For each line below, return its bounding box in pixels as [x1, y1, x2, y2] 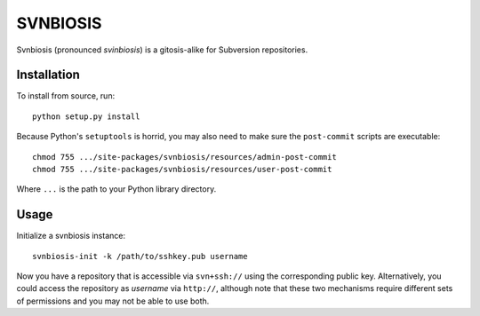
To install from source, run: [16, 91, 116, 101]
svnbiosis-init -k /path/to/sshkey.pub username [32, 251, 248, 261]
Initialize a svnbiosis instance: [16, 231, 126, 241]
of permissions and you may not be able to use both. [16, 296, 210, 306]
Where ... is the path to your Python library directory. [16, 184, 217, 194]
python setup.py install [32, 111, 140, 122]
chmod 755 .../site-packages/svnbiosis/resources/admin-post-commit [32, 152, 337, 162]
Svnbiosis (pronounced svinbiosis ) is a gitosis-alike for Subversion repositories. [16, 44, 308, 55]
